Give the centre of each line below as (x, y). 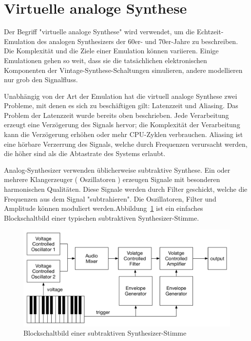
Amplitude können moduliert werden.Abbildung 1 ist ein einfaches (104, 208)
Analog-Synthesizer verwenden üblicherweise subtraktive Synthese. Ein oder (117, 170)
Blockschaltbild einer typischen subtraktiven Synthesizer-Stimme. (102, 217)
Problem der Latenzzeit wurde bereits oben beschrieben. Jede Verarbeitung (116, 115)
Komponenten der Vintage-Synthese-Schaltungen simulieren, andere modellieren (123, 70)
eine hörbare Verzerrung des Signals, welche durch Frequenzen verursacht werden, (126, 144)
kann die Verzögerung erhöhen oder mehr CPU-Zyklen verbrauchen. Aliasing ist (124, 134)
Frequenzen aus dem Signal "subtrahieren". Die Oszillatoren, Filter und (110, 198)
